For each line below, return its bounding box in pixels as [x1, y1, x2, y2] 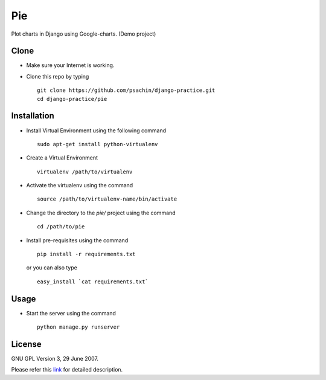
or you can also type [26, 264, 78, 271]
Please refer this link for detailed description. [11, 366, 123, 373]
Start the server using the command [26, 309, 116, 317]
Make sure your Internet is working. [26, 62, 115, 69]
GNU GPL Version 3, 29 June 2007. [11, 355, 99, 362]
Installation [11, 111, 54, 121]
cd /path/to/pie [37, 224, 85, 230]
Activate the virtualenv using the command [26, 182, 133, 189]
